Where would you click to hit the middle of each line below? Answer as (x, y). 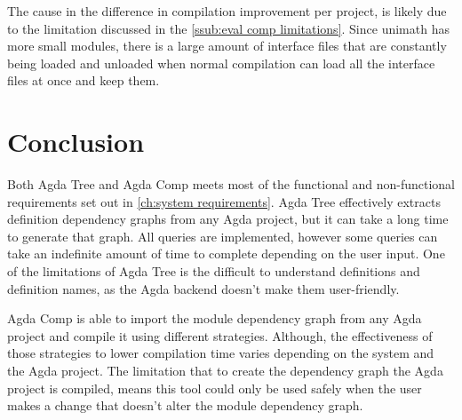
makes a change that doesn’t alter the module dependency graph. (185, 405)
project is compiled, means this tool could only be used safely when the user (215, 388)
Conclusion (76, 142)
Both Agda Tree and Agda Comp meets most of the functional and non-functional (231, 184)
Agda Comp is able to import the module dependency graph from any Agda (215, 318)
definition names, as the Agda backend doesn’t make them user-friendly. (203, 288)
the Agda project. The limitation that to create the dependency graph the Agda (225, 371)
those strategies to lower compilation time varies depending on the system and (221, 353)
